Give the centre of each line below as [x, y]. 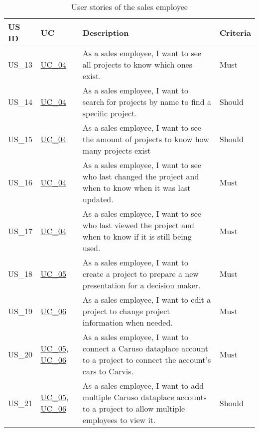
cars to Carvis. [108, 371]
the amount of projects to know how [146, 139]
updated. [98, 199]
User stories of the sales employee [129, 7]
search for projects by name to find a [147, 102]
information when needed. [128, 322]
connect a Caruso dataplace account [145, 348]
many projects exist [117, 150]
